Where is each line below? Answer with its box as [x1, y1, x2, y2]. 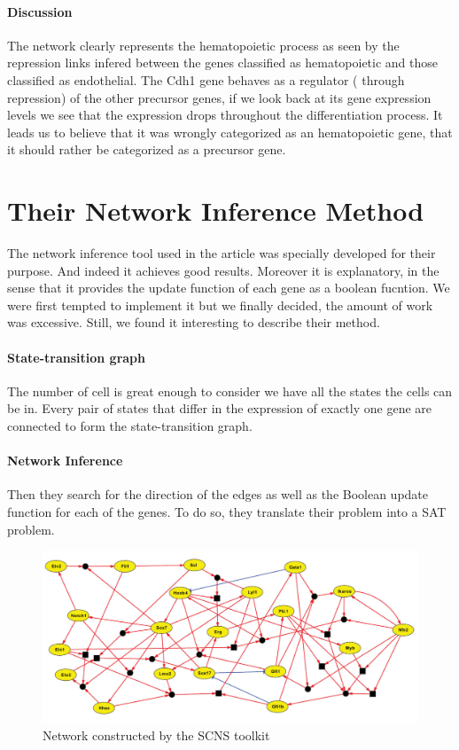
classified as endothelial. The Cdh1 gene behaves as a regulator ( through [7, 70, 405, 89]
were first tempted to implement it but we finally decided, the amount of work [7, 295, 433, 314]
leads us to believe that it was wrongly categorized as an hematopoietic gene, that [7, 122, 453, 141]
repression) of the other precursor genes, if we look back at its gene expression [7, 88, 432, 106]
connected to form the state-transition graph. [7, 417, 253, 435]
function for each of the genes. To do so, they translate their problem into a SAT [7, 503, 447, 521]
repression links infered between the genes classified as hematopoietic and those [7, 53, 439, 72]
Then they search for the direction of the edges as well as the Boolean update [7, 485, 429, 504]
